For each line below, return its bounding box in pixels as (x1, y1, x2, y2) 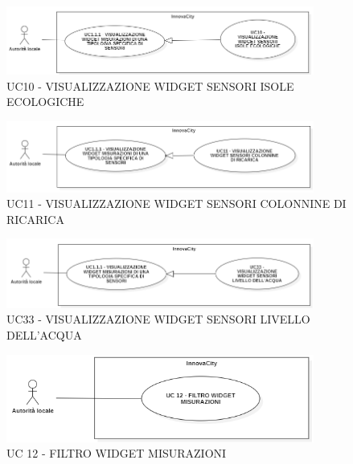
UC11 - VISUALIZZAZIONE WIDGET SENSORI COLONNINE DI (6, 195, 347, 212)
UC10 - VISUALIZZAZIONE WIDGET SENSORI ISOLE (6, 77, 294, 94)
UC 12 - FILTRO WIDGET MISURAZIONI (6, 445, 227, 462)
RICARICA (6, 210, 64, 227)
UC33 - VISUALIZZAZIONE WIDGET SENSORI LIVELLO (6, 311, 310, 328)
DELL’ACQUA (6, 327, 82, 344)
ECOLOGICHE (6, 93, 84, 110)
